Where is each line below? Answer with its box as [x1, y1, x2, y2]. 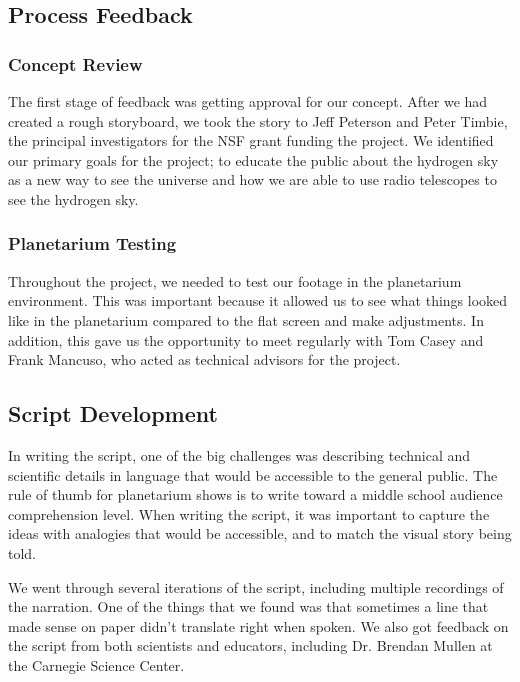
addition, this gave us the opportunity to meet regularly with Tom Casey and [8, 329, 484, 350]
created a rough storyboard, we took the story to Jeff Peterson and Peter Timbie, [8, 110, 508, 131]
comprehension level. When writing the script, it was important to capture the [8, 503, 490, 524]
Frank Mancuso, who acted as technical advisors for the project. [8, 349, 401, 370]
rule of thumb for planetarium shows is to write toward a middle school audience [8, 484, 503, 505]
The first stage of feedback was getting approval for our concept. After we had [8, 91, 488, 111]
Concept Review [8, 51, 143, 76]
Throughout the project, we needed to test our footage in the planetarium [8, 270, 462, 291]
